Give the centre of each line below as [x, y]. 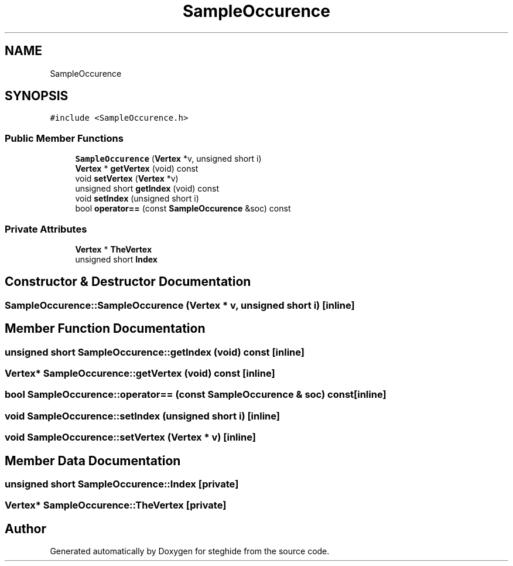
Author [25, 529]
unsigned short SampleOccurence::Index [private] [122, 484]
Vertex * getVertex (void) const [137, 169]
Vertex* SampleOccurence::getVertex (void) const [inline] [140, 373]
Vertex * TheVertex [114, 249]
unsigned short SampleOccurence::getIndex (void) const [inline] [155, 352]
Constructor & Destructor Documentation [128, 282]
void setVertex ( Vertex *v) [127, 179]
